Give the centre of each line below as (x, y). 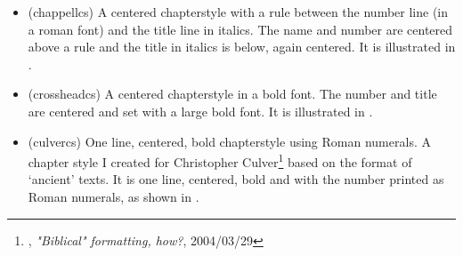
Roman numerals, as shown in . (114, 196)
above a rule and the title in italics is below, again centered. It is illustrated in (242, 47)
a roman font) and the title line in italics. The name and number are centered (240, 29)
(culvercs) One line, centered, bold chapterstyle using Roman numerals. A (229, 141)
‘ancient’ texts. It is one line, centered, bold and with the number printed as (236, 179)
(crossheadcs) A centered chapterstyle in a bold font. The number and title (232, 94)
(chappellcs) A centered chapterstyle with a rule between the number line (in (238, 12)
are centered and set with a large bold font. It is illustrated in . (200, 111)
